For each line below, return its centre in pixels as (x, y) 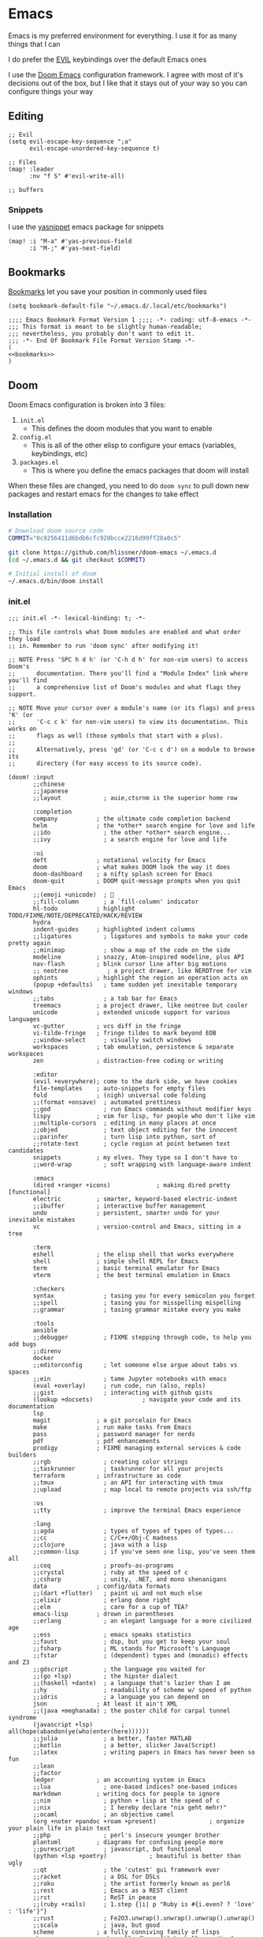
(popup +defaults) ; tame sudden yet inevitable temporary (135, 985)
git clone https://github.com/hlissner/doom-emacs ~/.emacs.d (112, 552)
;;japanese (50, 791)
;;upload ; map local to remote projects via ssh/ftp (142, 1489)
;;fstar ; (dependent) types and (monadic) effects (140, 1655)
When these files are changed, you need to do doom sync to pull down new (129, 485)
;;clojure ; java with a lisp (100, 1545)
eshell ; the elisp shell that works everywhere (133, 1254)
